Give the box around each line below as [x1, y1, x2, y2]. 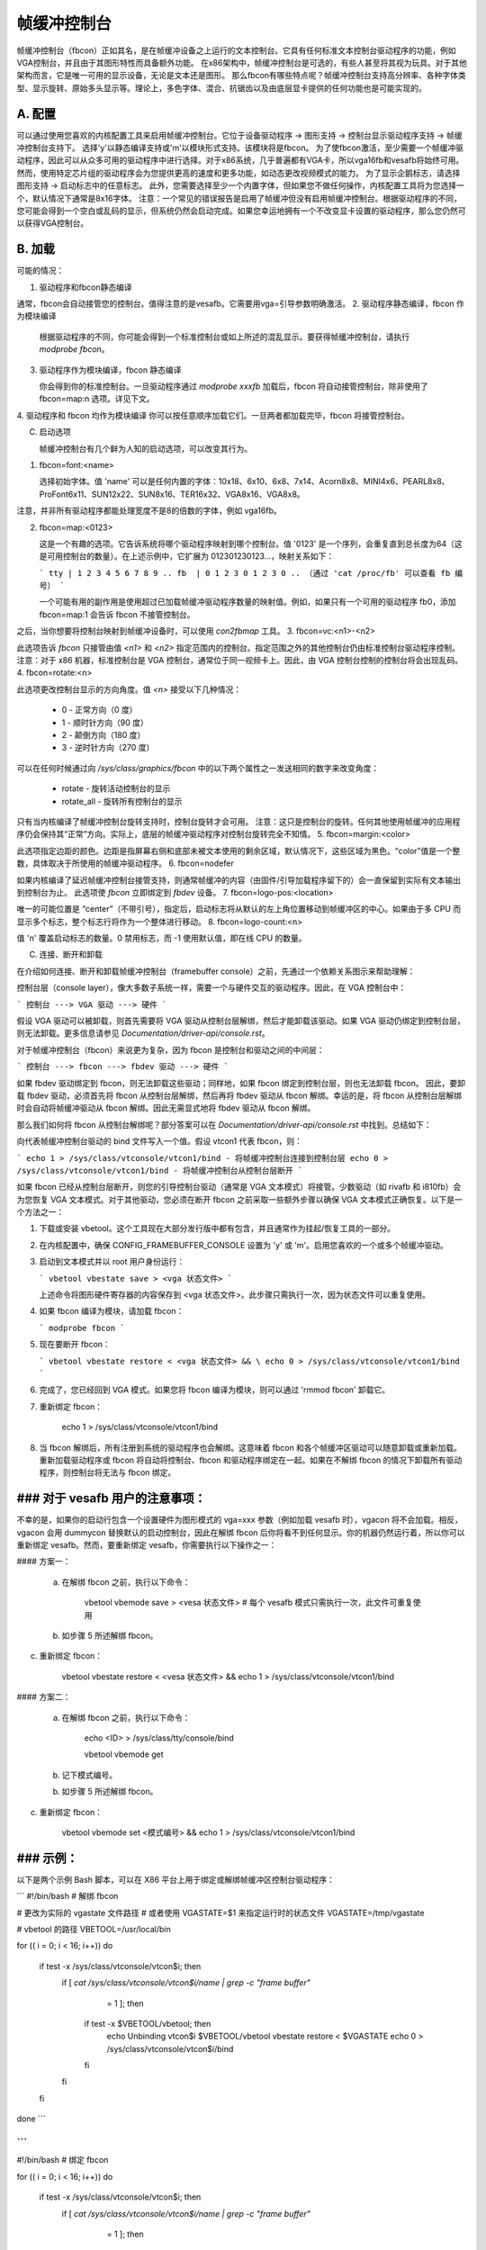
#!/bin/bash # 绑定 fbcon [16, 2155, 109, 2165]
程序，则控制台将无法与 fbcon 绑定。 [39, 1467, 176, 1478]
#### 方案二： [16, 1692, 71, 1703]
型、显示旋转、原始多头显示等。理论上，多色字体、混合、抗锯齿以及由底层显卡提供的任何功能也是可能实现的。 [16, 82, 427, 94]
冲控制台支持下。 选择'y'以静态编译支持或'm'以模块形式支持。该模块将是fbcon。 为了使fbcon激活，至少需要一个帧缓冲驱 [16, 142, 463, 153]
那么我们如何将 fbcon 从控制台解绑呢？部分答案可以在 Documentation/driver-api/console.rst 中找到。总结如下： [16, 1119, 432, 1129]
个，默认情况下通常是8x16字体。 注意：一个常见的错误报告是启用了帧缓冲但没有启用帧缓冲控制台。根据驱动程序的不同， [16, 193, 463, 203]
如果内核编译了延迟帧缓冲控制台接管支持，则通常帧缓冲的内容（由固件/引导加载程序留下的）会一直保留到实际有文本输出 [16, 874, 462, 886]
